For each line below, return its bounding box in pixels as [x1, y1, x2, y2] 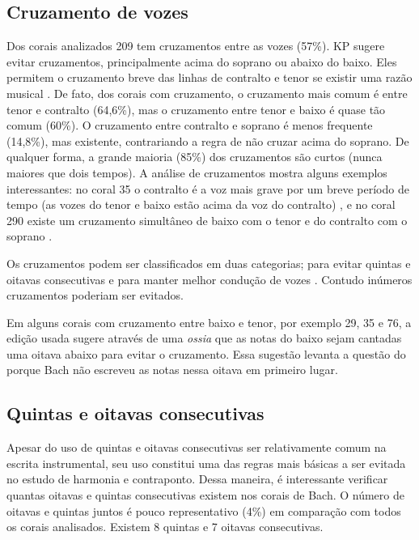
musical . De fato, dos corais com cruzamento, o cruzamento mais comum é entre [6, 84, 408, 101]
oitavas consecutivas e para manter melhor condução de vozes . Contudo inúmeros [6, 270, 413, 287]
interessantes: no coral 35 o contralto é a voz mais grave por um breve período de [6, 180, 409, 197]
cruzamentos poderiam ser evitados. [6, 287, 184, 304]
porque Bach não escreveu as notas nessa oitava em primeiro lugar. [6, 361, 338, 378]
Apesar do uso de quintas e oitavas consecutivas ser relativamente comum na [6, 439, 387, 456]
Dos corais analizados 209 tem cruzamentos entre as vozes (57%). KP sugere [6, 37, 385, 54]
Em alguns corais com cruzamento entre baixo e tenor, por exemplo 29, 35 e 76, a [6, 313, 412, 330]
